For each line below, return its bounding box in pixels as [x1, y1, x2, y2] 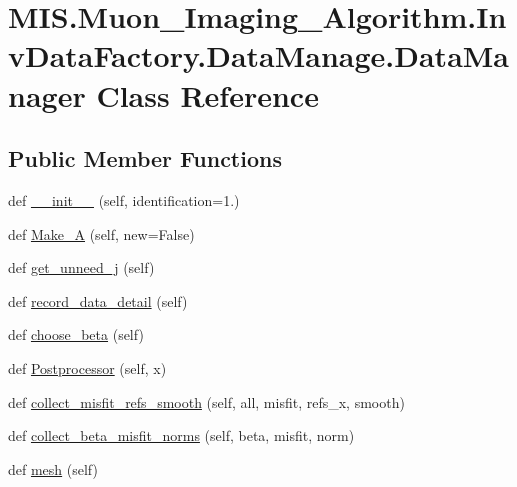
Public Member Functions [8, 143, 282, 174]
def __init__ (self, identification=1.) [8, 189, 240, 210]
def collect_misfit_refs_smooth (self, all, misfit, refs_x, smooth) [8, 391, 405, 412]
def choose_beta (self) [8, 324, 144, 345]
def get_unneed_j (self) [8, 257, 155, 278]
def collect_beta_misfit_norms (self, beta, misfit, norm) [8, 425, 355, 446]
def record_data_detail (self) [8, 290, 188, 311]
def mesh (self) [8, 458, 98, 479]
